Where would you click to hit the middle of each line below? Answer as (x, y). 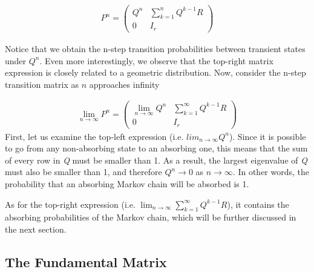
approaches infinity (124, 84)
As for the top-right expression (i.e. (70, 204)
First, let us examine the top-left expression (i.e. (94, 136)
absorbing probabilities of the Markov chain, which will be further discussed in (151, 217)
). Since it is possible (267, 136)
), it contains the (258, 204)
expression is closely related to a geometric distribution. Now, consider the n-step (155, 72)
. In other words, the (271, 172)
